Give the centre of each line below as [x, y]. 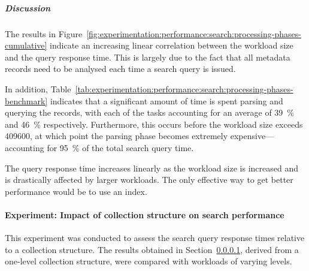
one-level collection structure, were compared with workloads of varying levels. [149, 261]
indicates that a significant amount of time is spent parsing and [166, 100]
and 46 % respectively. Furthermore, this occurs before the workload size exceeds [154, 124]
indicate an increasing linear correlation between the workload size [172, 45]
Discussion [28, 7]
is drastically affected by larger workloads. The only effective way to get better [149, 180]
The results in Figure [44, 33]
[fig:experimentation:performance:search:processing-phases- [194, 33]
